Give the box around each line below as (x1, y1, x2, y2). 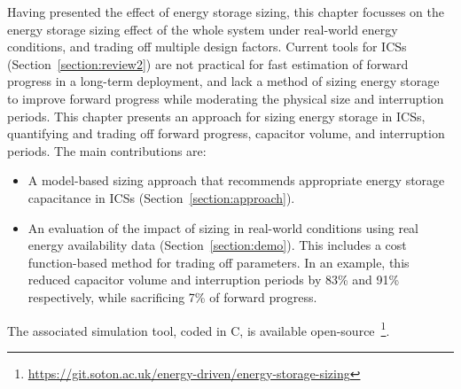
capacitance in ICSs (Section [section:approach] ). (27, 188, 295, 206)
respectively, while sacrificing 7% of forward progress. (27, 287, 317, 306)
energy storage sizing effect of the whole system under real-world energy (7, 19, 398, 38)
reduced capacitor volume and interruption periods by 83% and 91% (27, 270, 400, 289)
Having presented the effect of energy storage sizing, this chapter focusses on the (7, 3, 444, 20)
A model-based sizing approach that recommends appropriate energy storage (27, 171, 445, 190)
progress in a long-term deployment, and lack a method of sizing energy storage (7, 72, 440, 90)
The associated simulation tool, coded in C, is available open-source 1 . (7, 318, 390, 339)
